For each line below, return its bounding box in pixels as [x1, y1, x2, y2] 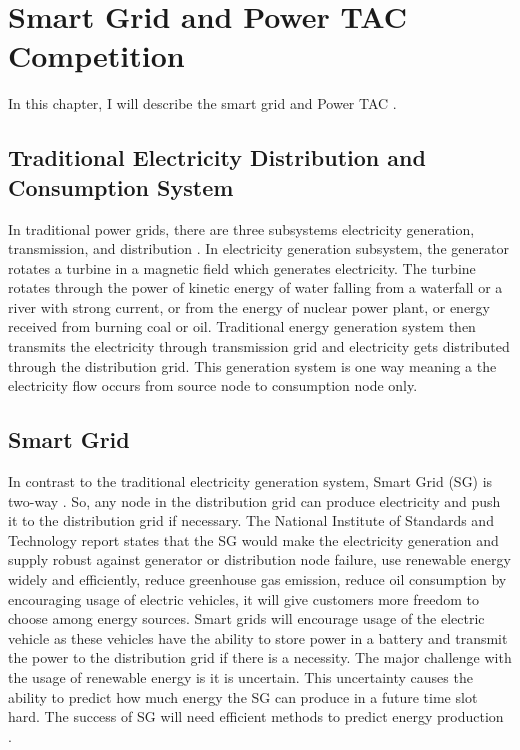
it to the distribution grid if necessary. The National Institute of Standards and [8, 510, 494, 531]
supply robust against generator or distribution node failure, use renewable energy [8, 549, 511, 570]
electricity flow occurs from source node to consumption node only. [8, 375, 418, 396]
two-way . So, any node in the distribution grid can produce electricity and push [8, 490, 501, 511]
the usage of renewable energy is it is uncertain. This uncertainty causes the [8, 666, 473, 687]
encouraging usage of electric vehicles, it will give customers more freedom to [8, 588, 479, 609]
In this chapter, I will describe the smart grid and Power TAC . [8, 93, 397, 114]
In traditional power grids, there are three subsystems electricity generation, [8, 218, 475, 239]
